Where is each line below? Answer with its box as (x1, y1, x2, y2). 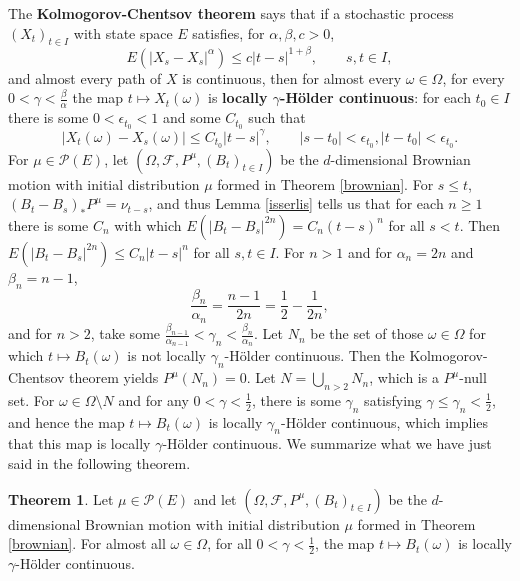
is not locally (127, 345, 207, 366)
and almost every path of (8, 67, 162, 88)
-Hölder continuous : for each (280, 87, 471, 108)
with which (114, 214, 182, 235)
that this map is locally (8, 433, 151, 454)
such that (248, 107, 306, 128)
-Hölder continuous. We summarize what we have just (162, 433, 492, 454)
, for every (442, 67, 505, 88)
